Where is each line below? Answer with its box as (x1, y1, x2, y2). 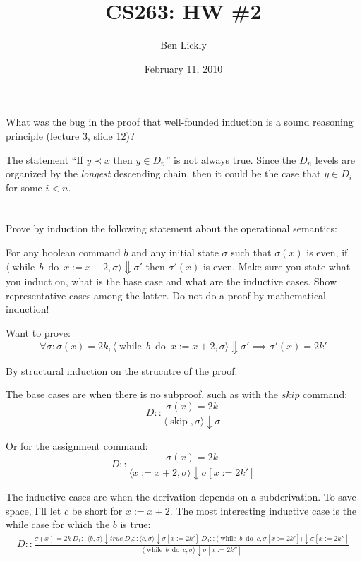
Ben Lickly (160, 37, 207, 52)
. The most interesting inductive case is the (169, 503, 357, 518)
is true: (120, 517, 151, 532)
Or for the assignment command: (6, 438, 148, 453)
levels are (315, 152, 355, 167)
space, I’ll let (6, 503, 61, 518)
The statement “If (6, 152, 83, 167)
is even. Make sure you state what (203, 258, 351, 273)
